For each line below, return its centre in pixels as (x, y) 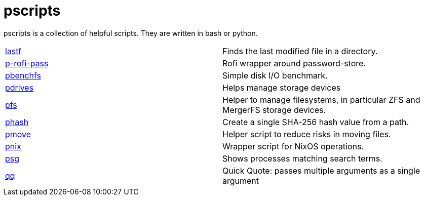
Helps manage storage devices (282, 87)
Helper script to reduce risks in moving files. (307, 134)
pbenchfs (23, 75)
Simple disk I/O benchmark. (275, 75)
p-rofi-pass (27, 63)
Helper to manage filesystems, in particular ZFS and (321, 99)
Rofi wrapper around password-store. (294, 63)
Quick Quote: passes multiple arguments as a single (321, 170)
